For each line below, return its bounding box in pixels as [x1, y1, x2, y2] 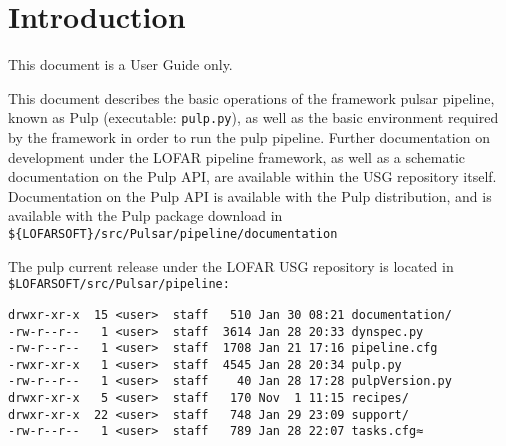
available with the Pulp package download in [8, 205, 283, 226]
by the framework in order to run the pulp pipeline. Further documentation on [8, 126, 490, 147]
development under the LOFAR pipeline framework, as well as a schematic [8, 146, 466, 167]
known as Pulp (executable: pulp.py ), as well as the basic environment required [8, 107, 499, 128]
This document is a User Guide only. [8, 54, 233, 75]
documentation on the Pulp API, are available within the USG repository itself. [8, 166, 497, 187]
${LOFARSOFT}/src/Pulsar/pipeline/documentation [8, 226, 338, 241]
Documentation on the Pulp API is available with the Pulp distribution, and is [8, 185, 492, 206]
